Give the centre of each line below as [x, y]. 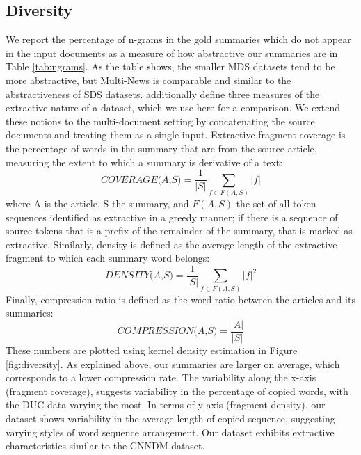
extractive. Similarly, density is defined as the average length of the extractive [171, 244]
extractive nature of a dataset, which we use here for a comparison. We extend [173, 107]
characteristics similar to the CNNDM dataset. [105, 446]
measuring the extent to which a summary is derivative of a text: [144, 162]
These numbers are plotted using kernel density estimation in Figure [152, 350]
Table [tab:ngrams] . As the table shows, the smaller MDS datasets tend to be [170, 66]
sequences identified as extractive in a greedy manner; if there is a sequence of [172, 217]
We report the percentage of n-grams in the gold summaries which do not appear [178, 39]
